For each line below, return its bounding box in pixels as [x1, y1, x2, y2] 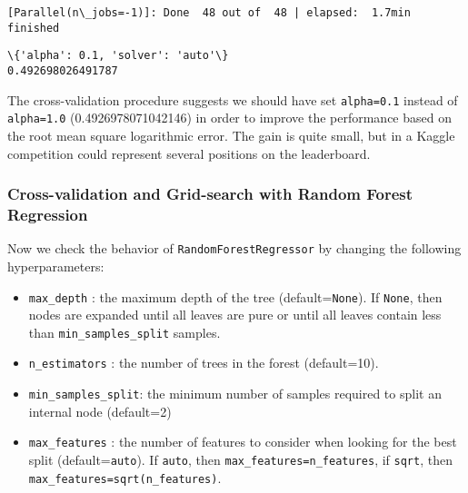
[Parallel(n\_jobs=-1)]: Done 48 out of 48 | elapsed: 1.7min [7, 6, 411, 19]
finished [7, 21, 60, 35]
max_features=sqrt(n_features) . [28, 468, 222, 487]
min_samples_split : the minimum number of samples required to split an [28, 384, 442, 403]
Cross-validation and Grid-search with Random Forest [7, 182, 413, 205]
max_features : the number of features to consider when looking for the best [28, 432, 457, 451]
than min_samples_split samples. [28, 322, 221, 341]
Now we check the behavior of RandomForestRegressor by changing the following [7, 239, 462, 258]
